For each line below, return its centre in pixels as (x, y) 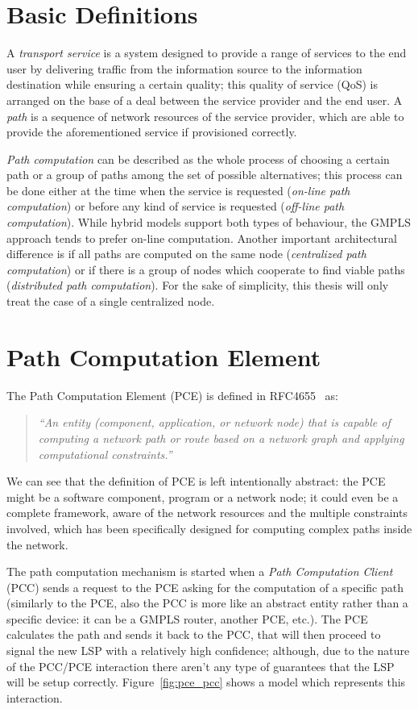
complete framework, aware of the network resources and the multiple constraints (207, 513)
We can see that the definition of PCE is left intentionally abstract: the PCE (196, 481)
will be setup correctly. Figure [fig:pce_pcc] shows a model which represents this (206, 682)
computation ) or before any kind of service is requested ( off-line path (176, 206)
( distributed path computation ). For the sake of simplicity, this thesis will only (198, 285)
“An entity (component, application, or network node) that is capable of (214, 422)
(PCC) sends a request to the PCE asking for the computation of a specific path (205, 587)
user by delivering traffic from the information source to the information (184, 68)
